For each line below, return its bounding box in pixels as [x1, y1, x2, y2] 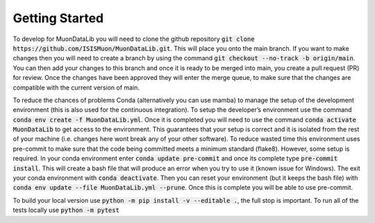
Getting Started [12, 10, 104, 26]
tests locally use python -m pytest [12, 206, 119, 215]
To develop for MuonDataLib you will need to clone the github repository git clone [12, 35, 255, 43]
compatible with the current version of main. [12, 83, 140, 92]
